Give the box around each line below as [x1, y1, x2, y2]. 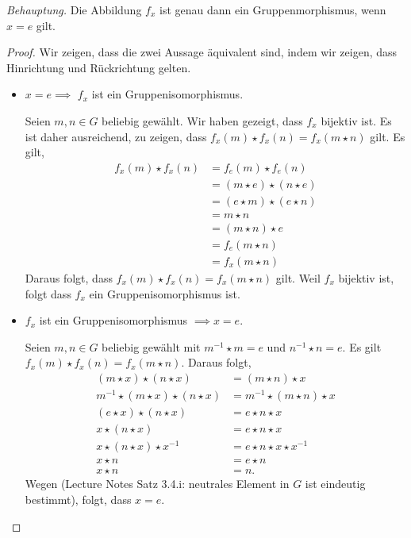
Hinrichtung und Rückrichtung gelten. [6, 59, 191, 75]
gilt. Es [370, 128, 405, 144]
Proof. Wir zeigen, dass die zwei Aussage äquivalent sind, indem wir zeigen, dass [6, 44, 398, 60]
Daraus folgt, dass [25, 269, 113, 286]
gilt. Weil [275, 269, 321, 286]
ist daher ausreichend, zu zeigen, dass [25, 128, 207, 144]
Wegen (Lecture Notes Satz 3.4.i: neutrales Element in [25, 475, 290, 492]
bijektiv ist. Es [321, 112, 392, 129]
